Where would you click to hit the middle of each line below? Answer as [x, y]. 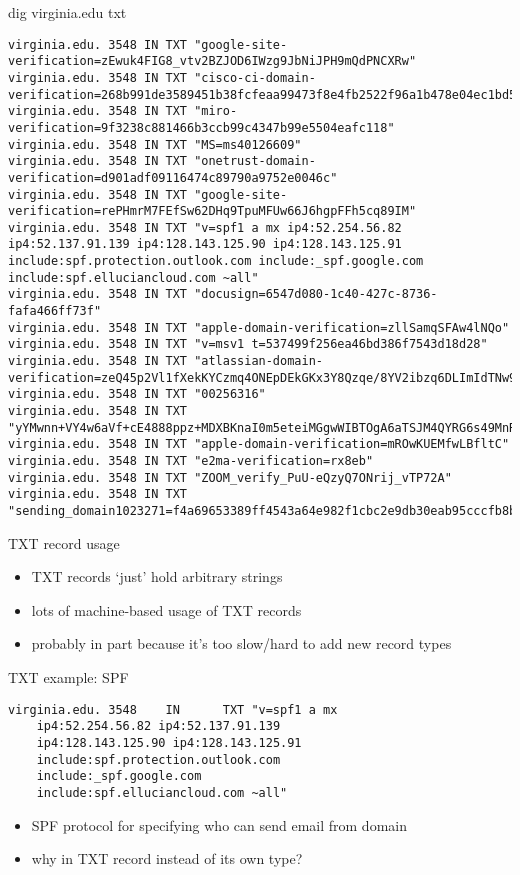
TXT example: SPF [68, 677]
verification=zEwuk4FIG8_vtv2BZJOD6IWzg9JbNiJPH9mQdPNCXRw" [212, 61]
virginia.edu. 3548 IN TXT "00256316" [137, 394]
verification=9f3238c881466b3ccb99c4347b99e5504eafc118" [201, 127]
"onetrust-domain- [255, 161]
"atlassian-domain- [258, 361]
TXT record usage [64, 542]
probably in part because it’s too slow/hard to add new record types [241, 643]
